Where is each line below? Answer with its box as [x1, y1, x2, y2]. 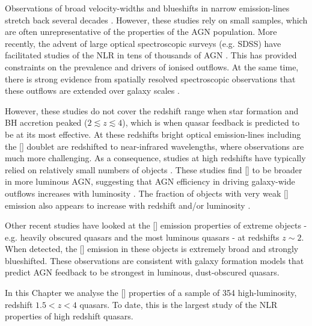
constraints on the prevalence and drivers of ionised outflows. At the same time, [5, 60, 299, 73]
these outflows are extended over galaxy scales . [5, 84, 180, 97]
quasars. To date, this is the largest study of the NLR [79, 298, 278, 310]
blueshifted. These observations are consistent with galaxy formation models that [5, 254, 304, 266]
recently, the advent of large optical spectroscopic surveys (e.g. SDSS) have [5, 37, 281, 49]
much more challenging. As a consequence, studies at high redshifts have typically [5, 152, 306, 164]
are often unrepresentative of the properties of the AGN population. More [5, 25, 277, 38]
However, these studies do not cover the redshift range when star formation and [5, 104, 299, 117]
